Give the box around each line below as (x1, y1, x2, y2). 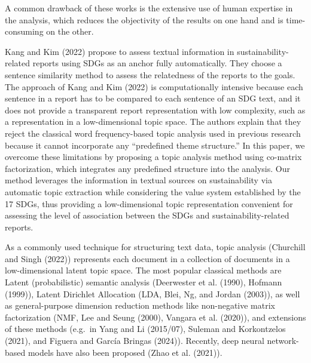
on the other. (46, 25, 94, 38)
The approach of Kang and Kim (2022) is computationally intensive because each (5, 80, 303, 93)
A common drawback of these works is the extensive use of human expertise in (5, 2, 293, 14)
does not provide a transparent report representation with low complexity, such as (5, 103, 306, 116)
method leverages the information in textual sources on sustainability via (5, 174, 272, 186)
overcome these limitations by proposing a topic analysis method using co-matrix (5, 150, 302, 163)
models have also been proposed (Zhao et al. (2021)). (28, 346, 222, 358)
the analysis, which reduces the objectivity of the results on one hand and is (5, 13, 283, 26)
